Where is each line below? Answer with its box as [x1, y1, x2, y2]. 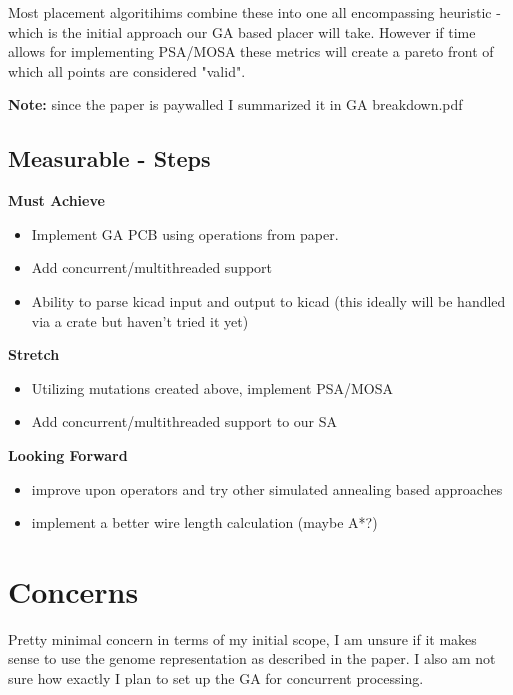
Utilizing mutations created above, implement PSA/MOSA [31, 377, 394, 398]
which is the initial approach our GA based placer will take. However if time [8, 21, 476, 42]
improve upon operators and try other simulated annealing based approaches [31, 478, 503, 499]
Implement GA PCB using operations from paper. [31, 223, 339, 244]
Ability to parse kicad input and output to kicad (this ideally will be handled [31, 290, 506, 311]
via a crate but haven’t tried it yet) [31, 310, 249, 331]
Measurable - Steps [8, 143, 211, 174]
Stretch [8, 344, 60, 365]
